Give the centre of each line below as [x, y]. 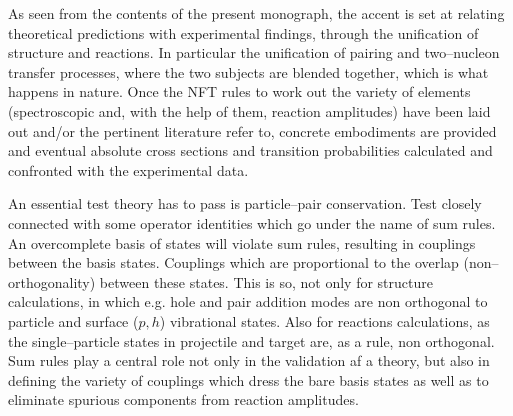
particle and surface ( [73, 320]
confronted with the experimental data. [128, 169]
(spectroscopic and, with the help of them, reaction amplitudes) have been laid [249, 110]
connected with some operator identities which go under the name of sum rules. [252, 222]
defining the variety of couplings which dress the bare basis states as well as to [248, 379]
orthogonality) [52, 281]
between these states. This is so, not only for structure [266, 281]
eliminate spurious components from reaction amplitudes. [183, 399]
